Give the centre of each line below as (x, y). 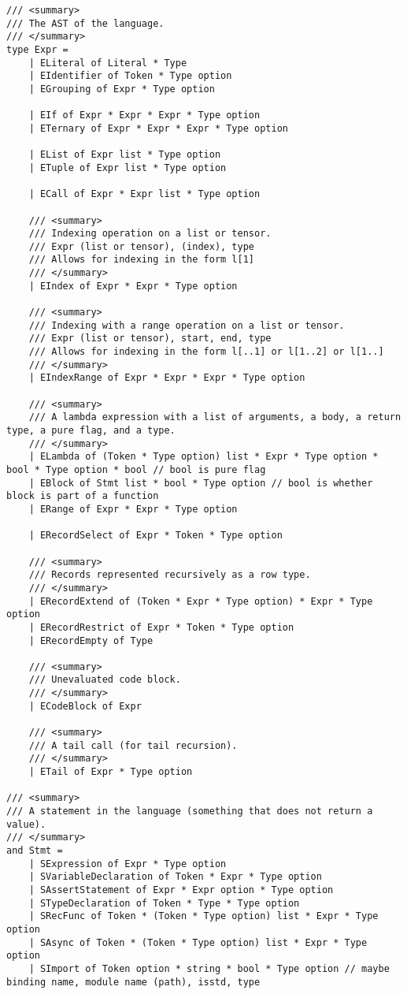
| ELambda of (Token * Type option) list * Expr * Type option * (203, 457)
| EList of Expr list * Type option (125, 155)
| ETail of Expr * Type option (111, 772)
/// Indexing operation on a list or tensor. (150, 234)
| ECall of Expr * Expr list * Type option (144, 194)
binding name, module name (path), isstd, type (133, 982)
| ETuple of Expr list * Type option (128, 168)
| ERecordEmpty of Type (91, 640)
